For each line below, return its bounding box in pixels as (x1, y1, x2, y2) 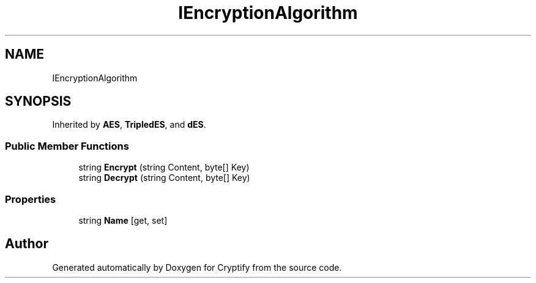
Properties (5, 193, 56, 205)
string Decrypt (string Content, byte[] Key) (78, 172, 250, 183)
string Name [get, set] (78, 215, 168, 226)
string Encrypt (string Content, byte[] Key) (78, 162, 250, 173)
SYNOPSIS (5, 94, 72, 109)
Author (5, 236, 48, 252)
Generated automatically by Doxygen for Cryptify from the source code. (52, 262, 342, 273)
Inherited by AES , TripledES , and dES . (52, 119, 206, 130)
